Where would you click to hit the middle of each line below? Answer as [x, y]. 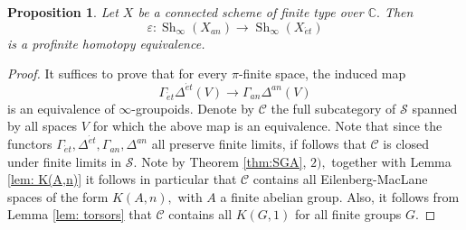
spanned [435, 108]
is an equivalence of [61, 108]
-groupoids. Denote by [193, 108]
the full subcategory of [333, 108]
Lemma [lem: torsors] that [80, 214]
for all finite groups [348, 214]
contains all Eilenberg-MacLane [340, 179]
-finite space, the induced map [322, 74]
